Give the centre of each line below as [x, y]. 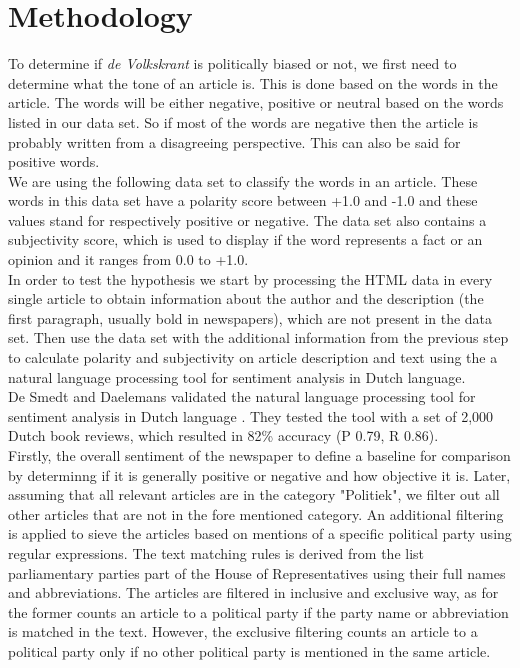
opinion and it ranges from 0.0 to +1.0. [128, 259]
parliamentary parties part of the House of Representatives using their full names [257, 572]
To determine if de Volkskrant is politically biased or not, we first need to [232, 63]
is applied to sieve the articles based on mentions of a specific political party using [260, 533]
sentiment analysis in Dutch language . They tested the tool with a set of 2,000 [251, 415]
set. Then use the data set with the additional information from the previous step [258, 337]
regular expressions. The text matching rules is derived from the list [216, 552]
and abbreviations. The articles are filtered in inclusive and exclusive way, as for [253, 592]
